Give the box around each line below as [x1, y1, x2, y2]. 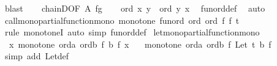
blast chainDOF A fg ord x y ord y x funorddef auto [4, 2, 265, 14]
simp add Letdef [4, 50, 69, 62]
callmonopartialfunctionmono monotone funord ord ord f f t [4, 13, 240, 26]
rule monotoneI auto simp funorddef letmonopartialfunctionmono [4, 26, 260, 38]
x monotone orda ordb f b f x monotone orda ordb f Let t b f [9, 37, 271, 50]
